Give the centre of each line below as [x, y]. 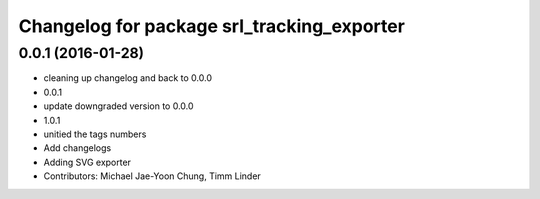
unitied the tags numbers [95, 134]
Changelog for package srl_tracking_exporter [211, 26]
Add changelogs [77, 148]
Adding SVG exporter [87, 162]
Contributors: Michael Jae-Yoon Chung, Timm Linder [152, 176]
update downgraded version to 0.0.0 [118, 106]
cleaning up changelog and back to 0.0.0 [128, 78]
